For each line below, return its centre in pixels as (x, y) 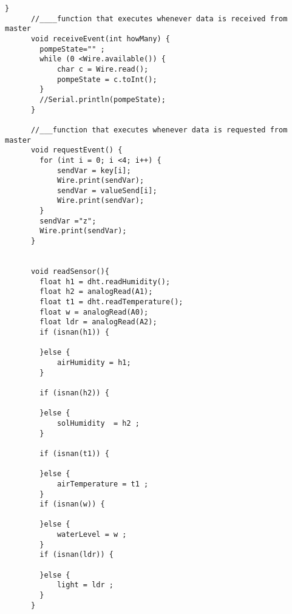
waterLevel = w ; (92, 535)
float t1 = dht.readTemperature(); (111, 302)
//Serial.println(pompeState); (103, 99)
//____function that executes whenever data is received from (159, 19)
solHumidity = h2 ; (98, 423)
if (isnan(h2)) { (74, 393)
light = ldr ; (85, 585)
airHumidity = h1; (94, 362)
